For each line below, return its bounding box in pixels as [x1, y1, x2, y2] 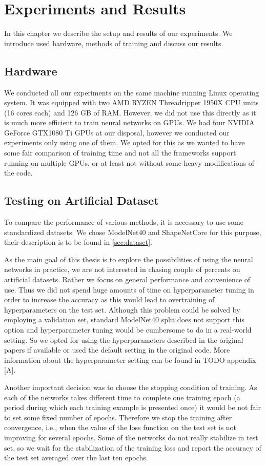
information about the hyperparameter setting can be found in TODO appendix [4, 354, 256, 365]
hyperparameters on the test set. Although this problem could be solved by [4, 304, 240, 315]
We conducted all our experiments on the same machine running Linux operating [4, 87, 259, 98]
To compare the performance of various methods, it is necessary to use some [4, 217, 243, 227]
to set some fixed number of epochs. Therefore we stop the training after [4, 412, 232, 422]
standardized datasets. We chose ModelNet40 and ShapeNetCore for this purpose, [4, 226, 261, 237]
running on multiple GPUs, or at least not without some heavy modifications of [4, 157, 254, 168]
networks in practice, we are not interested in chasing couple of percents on [4, 264, 240, 275]
